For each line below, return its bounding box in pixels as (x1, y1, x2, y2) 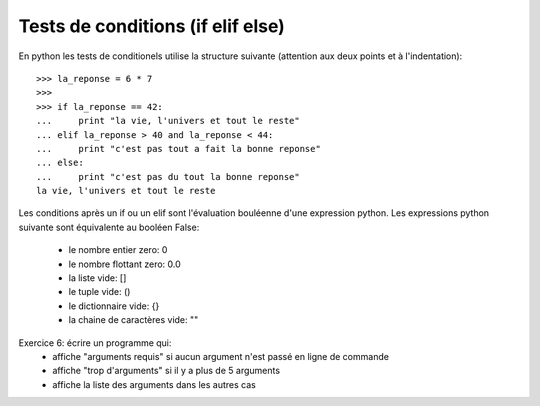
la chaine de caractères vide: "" (68, 314, 199, 326)
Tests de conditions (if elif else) (18, 15, 285, 37)
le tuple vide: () (68, 286, 131, 298)
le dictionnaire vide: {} (68, 300, 160, 312)
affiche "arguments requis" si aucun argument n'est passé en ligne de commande (52, 350, 390, 362)
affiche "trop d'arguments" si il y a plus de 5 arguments (52, 365, 280, 377)
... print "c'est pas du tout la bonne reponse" (36, 171, 300, 182)
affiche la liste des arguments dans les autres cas (52, 378, 257, 390)
